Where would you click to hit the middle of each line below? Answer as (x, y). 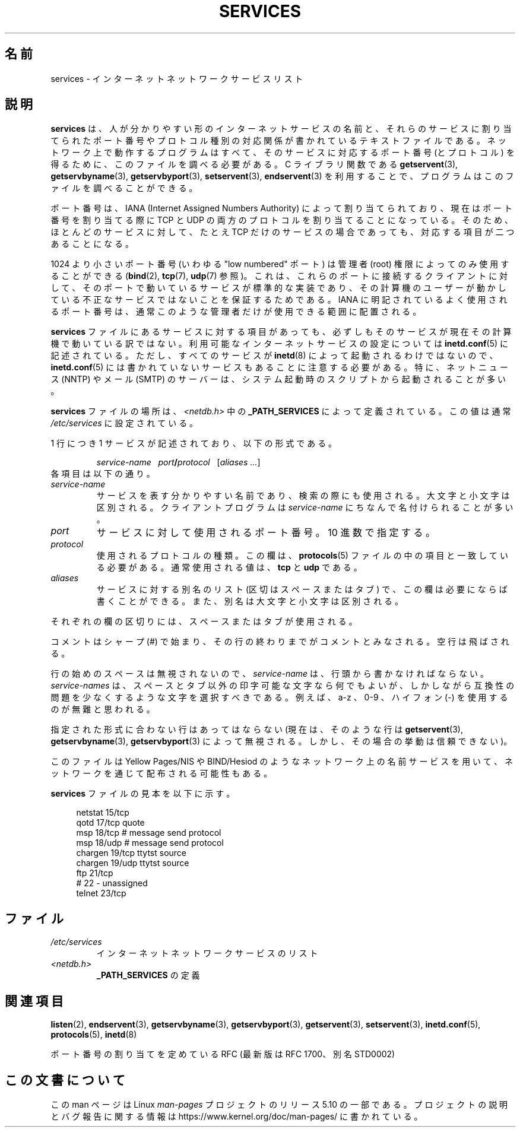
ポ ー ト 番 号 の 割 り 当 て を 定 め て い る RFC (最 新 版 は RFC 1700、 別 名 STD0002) (223, 1054)
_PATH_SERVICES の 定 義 (148, 975)
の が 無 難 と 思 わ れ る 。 (103, 709)
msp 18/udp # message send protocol (150, 843)
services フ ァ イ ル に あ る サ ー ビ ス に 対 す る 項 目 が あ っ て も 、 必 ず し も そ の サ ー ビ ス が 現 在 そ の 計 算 (281, 332)
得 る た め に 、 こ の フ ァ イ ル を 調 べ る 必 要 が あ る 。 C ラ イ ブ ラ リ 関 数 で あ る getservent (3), (254, 164)
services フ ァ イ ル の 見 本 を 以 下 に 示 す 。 (143, 794)
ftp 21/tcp (95, 873)
